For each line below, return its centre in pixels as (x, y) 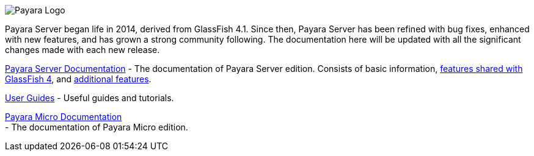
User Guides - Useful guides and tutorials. (90, 98)
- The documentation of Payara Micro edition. (97, 127)
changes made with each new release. (82, 50)
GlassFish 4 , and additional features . (78, 79)
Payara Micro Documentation (64, 117)
